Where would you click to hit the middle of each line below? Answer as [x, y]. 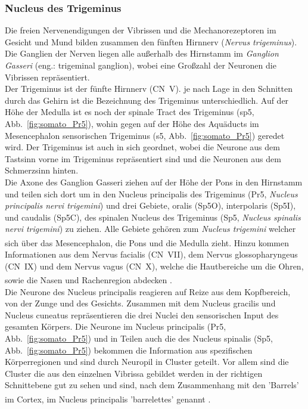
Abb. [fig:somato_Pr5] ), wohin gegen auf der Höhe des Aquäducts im [132, 123]
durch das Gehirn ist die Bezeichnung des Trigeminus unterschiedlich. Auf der [147, 100]
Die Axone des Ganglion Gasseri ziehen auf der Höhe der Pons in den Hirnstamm [154, 182]
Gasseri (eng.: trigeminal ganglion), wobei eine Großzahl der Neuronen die [141, 65]
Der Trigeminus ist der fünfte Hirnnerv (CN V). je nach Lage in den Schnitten [149, 89]
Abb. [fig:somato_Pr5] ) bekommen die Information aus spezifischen [129, 350]
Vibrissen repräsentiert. [47, 77]
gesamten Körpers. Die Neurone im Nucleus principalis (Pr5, [116, 326]
